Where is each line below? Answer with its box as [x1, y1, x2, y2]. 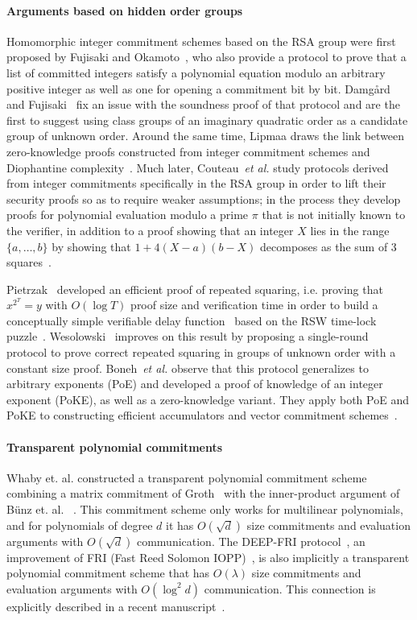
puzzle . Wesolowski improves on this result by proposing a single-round [6, 328, 369, 345]
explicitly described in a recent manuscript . [6, 597, 225, 614]
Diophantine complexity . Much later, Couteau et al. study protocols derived [6, 159, 389, 176]
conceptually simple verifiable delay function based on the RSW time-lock [6, 312, 377, 329]
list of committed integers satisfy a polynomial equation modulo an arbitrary [6, 64, 386, 81]
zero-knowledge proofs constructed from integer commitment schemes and [6, 143, 370, 159]
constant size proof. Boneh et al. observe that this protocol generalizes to [6, 359, 369, 376]
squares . [6, 254, 52, 271]
